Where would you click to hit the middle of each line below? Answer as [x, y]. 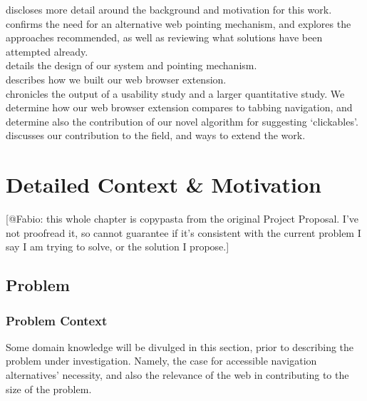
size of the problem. [49, 389]
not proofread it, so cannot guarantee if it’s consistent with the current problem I [183, 232]
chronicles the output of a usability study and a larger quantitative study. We [175, 93]
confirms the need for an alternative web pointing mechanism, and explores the [179, 23]
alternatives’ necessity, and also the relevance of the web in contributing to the [177, 375]
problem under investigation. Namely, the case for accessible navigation [161, 361]
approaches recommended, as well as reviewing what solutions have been [164, 37]
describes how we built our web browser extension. [116, 79]
